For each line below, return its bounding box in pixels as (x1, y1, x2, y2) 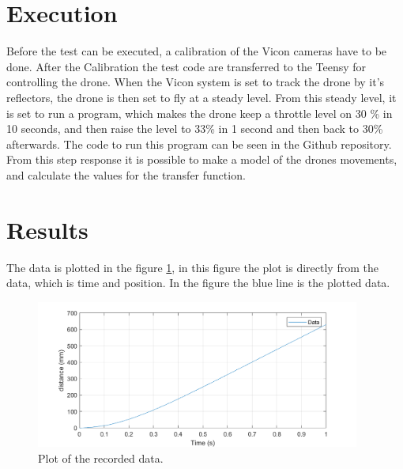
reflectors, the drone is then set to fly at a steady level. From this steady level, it (6, 89, 397, 105)
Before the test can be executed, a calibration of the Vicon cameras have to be (6, 43, 387, 59)
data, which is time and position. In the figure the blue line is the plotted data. (6, 274, 390, 291)
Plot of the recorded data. (38, 450, 164, 467)
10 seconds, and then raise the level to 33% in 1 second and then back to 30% (6, 120, 383, 137)
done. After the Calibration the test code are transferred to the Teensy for (6, 58, 367, 74)
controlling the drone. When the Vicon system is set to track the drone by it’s (6, 74, 385, 90)
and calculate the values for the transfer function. (6, 166, 246, 183)
